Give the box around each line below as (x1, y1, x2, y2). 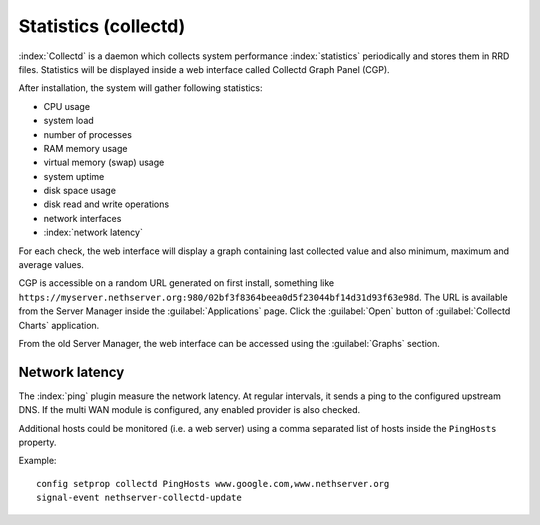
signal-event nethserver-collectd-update (36, 492, 242, 504)
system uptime (43, 170, 105, 182)
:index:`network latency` (43, 226, 144, 239)
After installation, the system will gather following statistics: (18, 82, 264, 94)
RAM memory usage (43, 142, 128, 154)
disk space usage (43, 185, 117, 197)
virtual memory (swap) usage (43, 156, 165, 169)
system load (43, 115, 94, 127)
